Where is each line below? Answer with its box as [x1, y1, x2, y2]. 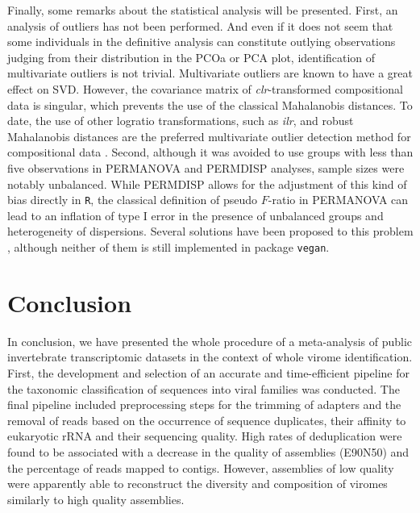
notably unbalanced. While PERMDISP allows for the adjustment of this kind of [7, 175, 407, 192]
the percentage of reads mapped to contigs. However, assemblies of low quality [7, 459, 394, 476]
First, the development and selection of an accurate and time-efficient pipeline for [7, 364, 410, 381]
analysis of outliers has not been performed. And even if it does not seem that [7, 17, 393, 34]
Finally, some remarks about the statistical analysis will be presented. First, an [7, 2, 398, 18]
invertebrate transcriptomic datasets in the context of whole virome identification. [7, 348, 413, 365]
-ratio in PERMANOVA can [268, 191, 409, 208]
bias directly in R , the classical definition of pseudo [7, 191, 258, 208]
